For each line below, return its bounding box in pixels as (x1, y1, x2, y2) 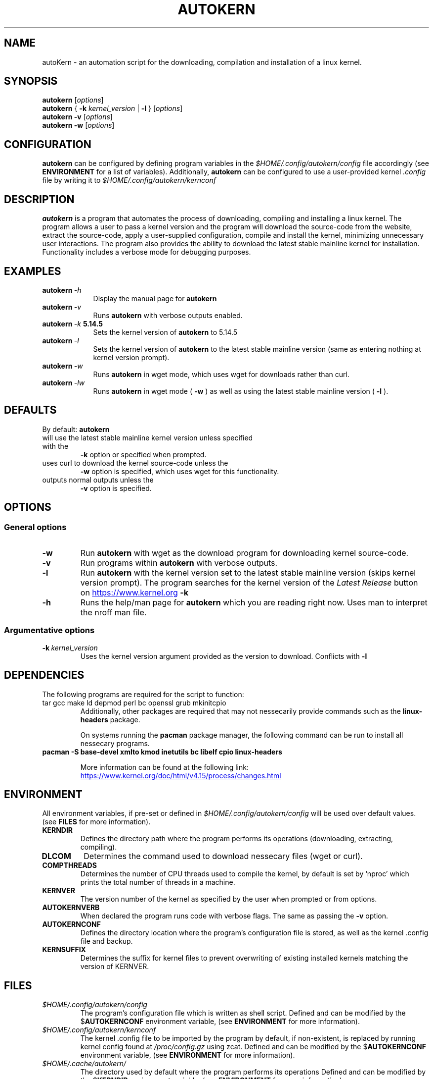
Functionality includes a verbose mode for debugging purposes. (42, 248, 251, 257)
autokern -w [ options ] (42, 121, 115, 130)
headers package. (80, 715, 140, 724)
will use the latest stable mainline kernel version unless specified (42, 433, 253, 442)
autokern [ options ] (42, 96, 104, 105)
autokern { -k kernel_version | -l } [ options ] (42, 104, 183, 113)
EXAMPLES (4, 265, 61, 277)
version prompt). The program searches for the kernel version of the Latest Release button (80, 578, 418, 588)
